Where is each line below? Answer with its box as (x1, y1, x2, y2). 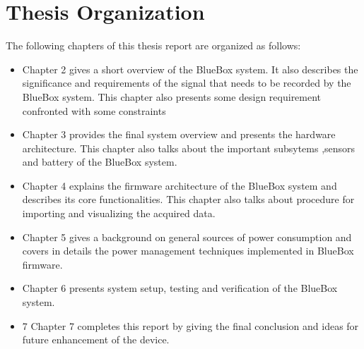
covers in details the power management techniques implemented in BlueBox (22, 243, 354, 258)
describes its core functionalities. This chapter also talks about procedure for (22, 192, 355, 207)
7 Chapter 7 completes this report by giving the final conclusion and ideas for (22, 318, 359, 333)
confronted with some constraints (22, 103, 166, 118)
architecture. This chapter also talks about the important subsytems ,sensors (22, 140, 356, 155)
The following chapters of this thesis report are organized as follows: (6, 38, 301, 53)
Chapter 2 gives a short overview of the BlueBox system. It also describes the (22, 61, 358, 76)
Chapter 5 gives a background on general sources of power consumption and (22, 229, 352, 244)
